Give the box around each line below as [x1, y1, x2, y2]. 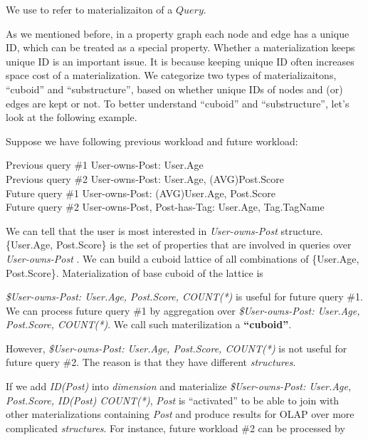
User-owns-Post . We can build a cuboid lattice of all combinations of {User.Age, [6, 251, 359, 266]
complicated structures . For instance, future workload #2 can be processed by [6, 420, 345, 435]
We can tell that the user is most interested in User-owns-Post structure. [6, 223, 323, 238]
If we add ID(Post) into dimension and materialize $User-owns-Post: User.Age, [6, 379, 352, 394]
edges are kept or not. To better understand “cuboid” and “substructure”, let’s [6, 95, 349, 110]
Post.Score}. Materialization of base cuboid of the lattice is [6, 265, 263, 280]
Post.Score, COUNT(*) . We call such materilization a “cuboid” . [6, 317, 292, 332]
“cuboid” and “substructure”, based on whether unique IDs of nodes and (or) [6, 81, 343, 96]
